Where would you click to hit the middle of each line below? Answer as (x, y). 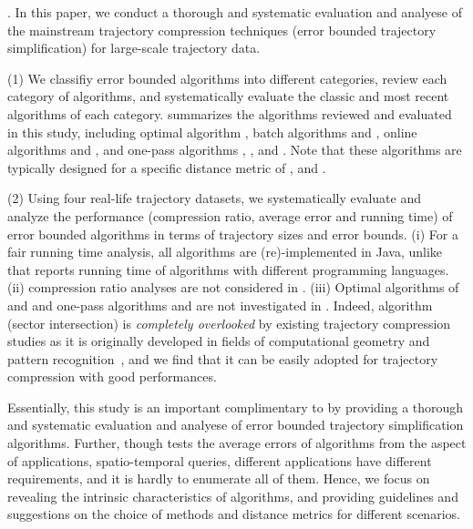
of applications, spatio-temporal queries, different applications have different (220, 460)
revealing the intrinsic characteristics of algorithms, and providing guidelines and (233, 496)
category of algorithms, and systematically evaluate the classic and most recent (228, 96)
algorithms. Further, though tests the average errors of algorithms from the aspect (237, 443)
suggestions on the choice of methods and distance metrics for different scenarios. (234, 514)
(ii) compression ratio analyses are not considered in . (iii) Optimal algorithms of (233, 287)
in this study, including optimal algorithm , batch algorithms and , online (212, 132)
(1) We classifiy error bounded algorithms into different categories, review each (227, 78)
